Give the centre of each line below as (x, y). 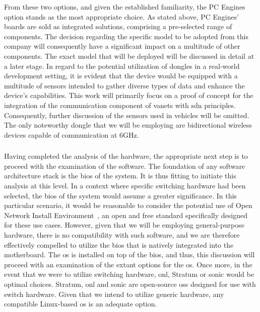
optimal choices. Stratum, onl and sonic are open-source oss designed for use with (130, 284)
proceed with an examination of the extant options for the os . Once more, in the (128, 264)
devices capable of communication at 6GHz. (72, 134)
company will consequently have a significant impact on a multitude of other (122, 46)
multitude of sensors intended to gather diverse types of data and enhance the (124, 85)
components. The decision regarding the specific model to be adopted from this (126, 36)
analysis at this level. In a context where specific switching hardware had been (125, 186)
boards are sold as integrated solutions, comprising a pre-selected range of (118, 26)
